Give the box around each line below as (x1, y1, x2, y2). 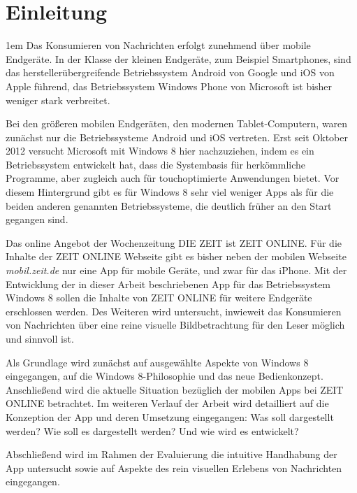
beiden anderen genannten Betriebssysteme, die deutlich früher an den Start (6, 198, 332, 213)
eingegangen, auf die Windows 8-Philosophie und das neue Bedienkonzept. (6, 369, 323, 383)
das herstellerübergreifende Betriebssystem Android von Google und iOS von (6, 65, 335, 80)
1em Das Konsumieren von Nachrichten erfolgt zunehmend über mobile (6, 38, 311, 52)
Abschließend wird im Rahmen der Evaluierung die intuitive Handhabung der (6, 447, 337, 462)
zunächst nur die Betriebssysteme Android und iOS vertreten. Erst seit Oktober (6, 129, 348, 144)
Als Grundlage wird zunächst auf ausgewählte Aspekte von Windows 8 (6, 355, 309, 369)
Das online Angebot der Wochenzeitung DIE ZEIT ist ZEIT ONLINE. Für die (6, 235, 342, 250)
